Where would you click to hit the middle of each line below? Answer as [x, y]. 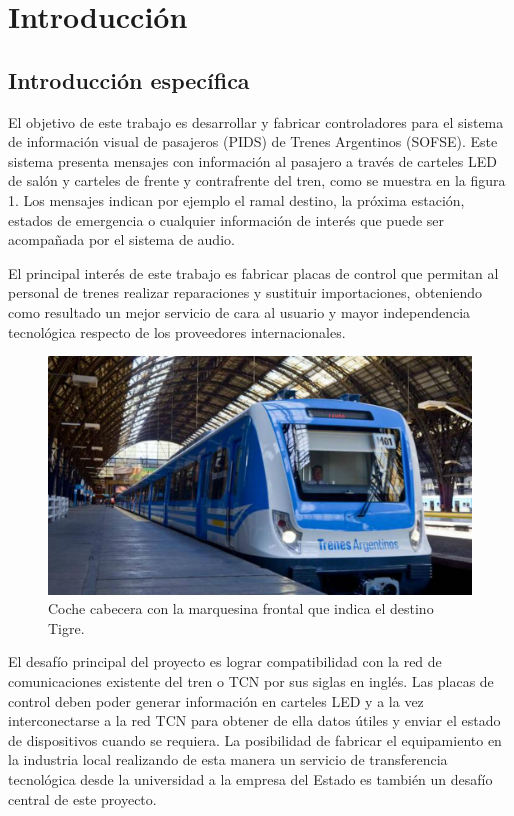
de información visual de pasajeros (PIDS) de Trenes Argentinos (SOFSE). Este [253, 141]
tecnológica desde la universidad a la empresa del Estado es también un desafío [250, 778]
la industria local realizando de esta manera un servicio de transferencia [228, 759]
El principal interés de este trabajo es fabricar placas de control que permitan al [253, 272]
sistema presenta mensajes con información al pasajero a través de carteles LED [252, 160]
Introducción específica [129, 79]
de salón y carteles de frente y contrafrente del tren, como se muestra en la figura [257, 180]
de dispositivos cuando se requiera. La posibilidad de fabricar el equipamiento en [255, 739]
